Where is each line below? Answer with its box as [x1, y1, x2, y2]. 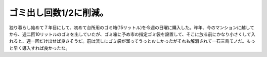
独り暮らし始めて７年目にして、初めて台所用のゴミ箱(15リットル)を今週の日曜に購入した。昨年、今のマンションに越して [9, 25, 255, 30]
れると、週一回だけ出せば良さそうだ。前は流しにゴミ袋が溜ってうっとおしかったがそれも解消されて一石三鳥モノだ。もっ [9, 38, 256, 44]
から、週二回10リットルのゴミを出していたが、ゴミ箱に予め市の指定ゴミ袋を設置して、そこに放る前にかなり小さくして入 [9, 31, 256, 37]
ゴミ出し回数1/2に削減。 [9, 7, 109, 18]
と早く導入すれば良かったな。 [9, 45, 70, 51]
